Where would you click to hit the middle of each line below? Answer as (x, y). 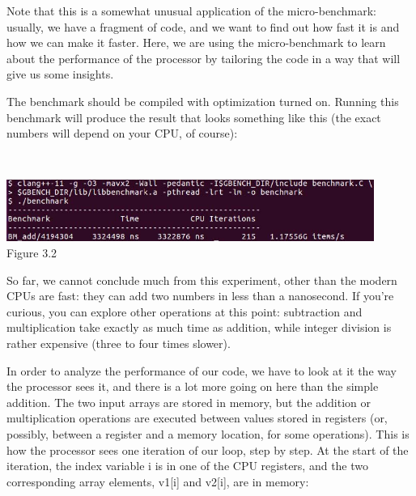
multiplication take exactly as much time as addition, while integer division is (199, 327)
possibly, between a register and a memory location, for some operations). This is (208, 434)
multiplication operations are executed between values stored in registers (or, (197, 418)
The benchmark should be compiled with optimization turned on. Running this (203, 101)
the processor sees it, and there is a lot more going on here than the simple (193, 386)
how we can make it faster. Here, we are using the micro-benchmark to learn (196, 42)
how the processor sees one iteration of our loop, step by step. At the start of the (208, 449)
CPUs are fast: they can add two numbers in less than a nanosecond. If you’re (200, 296)
